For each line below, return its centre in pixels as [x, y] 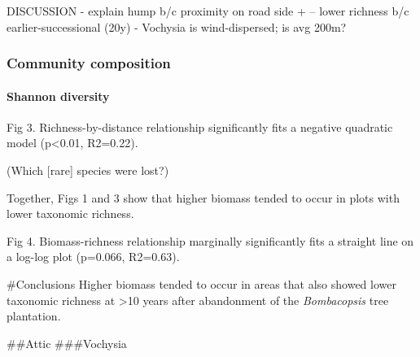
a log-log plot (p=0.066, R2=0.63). [93, 257]
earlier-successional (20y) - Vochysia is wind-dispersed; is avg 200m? [177, 26]
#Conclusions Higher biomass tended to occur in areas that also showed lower [201, 283]
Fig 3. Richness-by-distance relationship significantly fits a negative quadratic [200, 126]
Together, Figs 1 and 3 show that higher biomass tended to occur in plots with [203, 197]
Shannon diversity [58, 96]
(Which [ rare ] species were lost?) [88, 170]
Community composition [89, 63]
